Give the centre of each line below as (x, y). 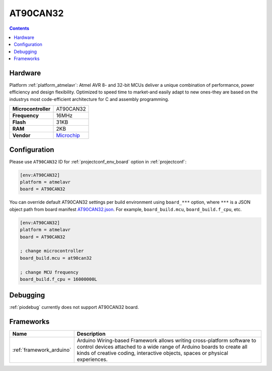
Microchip (68, 135)
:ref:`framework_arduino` (42, 350)
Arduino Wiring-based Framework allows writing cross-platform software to (166, 341)
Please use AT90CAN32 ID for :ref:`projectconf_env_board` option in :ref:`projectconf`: (98, 162)
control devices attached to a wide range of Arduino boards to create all (162, 347)
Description (91, 334)
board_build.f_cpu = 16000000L (59, 279)
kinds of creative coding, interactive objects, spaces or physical (153, 353)
